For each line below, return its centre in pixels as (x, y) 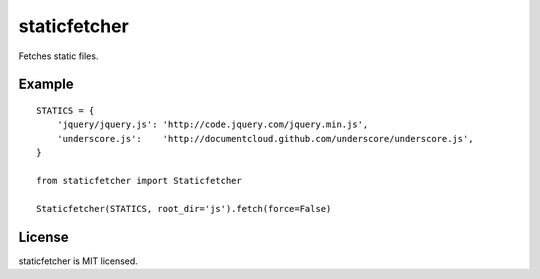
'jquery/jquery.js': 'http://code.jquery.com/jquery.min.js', (212, 124)
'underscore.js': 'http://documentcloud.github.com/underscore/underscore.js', (265, 138)
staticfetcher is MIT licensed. (78, 261)
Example (46, 84)
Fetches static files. (58, 56)
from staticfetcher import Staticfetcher (139, 180)
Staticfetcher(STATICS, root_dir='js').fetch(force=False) (184, 208)
